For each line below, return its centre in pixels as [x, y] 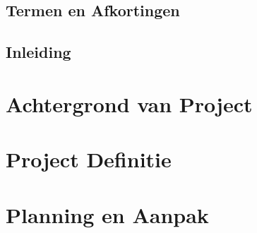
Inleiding [38, 52]
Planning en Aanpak [107, 214]
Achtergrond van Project [129, 103]
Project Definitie [89, 159]
